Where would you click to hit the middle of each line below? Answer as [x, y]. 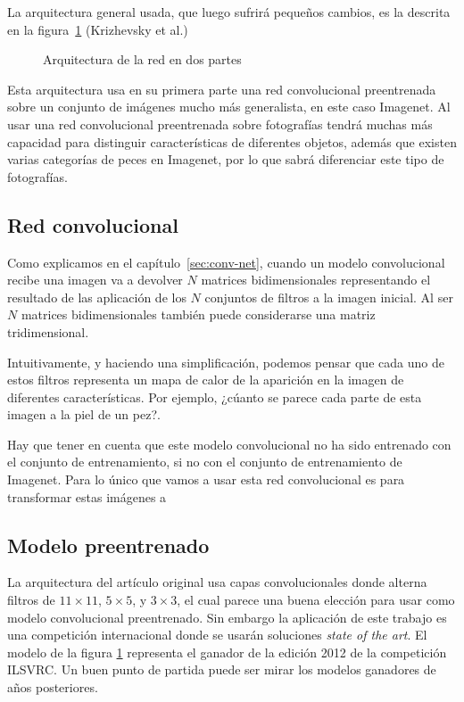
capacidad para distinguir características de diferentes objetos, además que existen [232, 141]
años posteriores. [53, 687]
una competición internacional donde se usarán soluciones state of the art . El [217, 635]
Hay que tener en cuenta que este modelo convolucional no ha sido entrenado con [229, 444]
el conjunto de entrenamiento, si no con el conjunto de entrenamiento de [205, 462]
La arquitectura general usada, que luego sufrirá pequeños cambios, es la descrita [229, 12]
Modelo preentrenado [108, 545]
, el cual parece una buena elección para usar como [316, 600]
